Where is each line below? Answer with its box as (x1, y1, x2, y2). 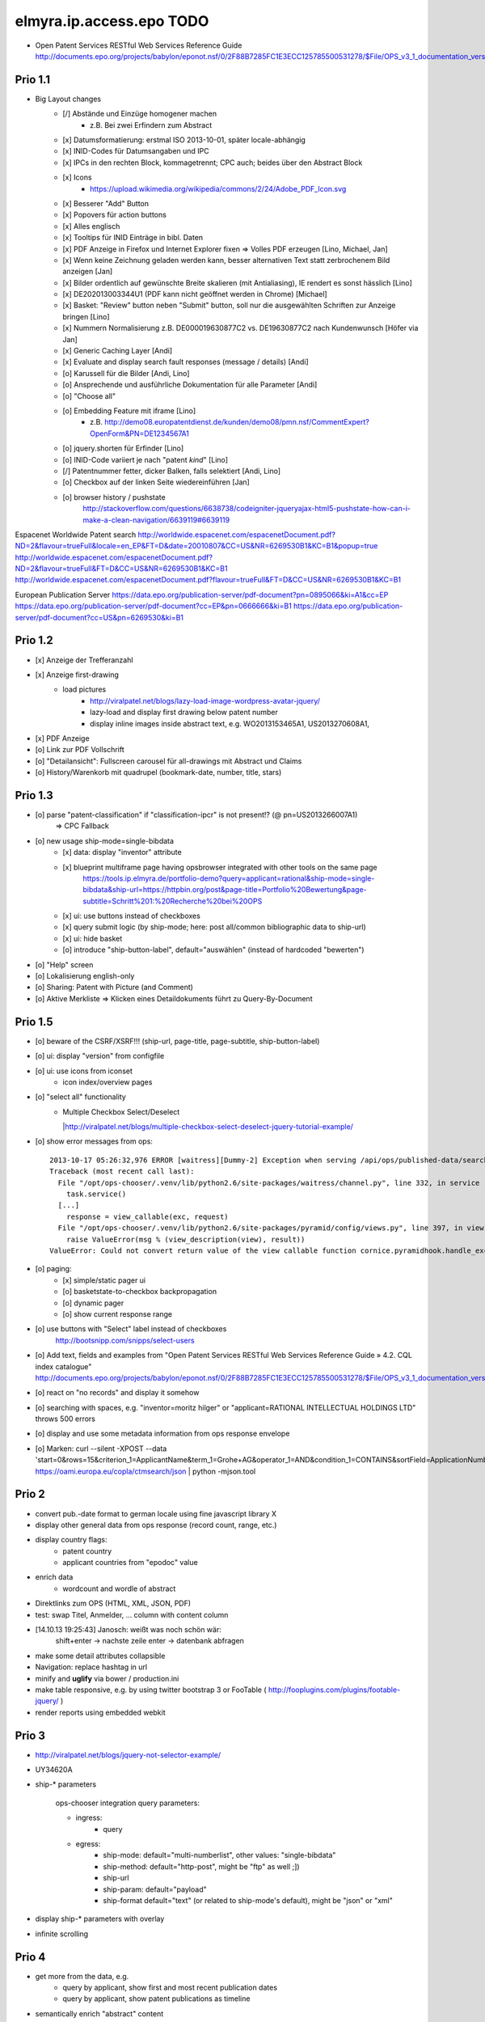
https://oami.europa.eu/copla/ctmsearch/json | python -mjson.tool (35, 1466, 256, 1476)
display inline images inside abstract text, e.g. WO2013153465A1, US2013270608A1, (90, 718, 369, 728)
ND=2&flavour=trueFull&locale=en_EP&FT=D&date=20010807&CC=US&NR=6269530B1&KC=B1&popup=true (15, 541, 378, 551)
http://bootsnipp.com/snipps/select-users (55, 1335, 195, 1345)
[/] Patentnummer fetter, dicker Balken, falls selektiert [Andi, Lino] (62, 466, 281, 476)
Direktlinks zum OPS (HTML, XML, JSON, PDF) (35, 1598, 192, 1609)
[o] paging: (35, 1264, 72, 1274)
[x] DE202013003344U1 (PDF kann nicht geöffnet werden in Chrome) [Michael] (62, 290, 327, 299)
